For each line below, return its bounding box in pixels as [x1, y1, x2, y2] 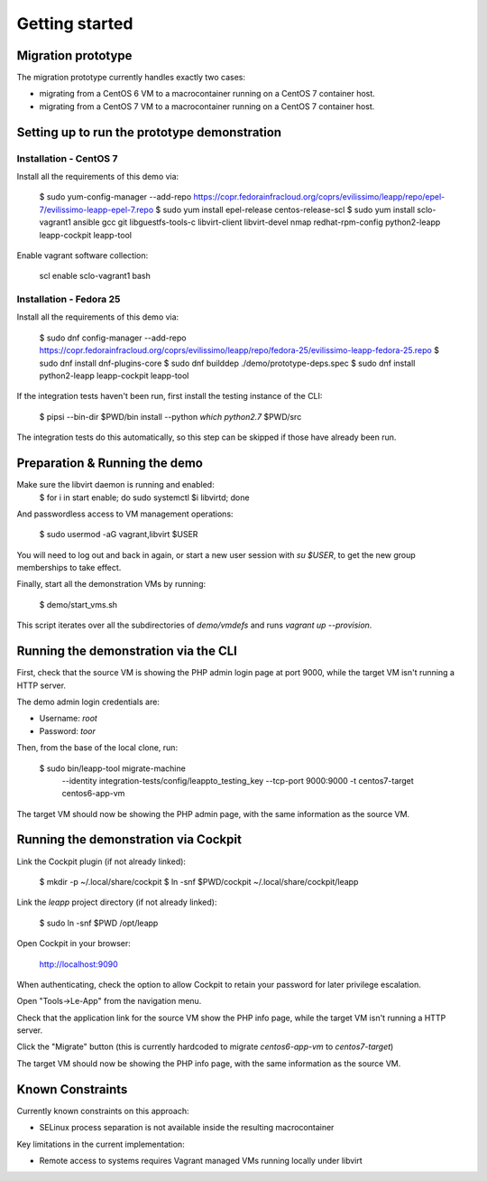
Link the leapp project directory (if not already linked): [16, 897, 217, 907]
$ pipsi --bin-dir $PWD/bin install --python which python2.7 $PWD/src [39, 411, 302, 422]
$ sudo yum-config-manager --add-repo [39, 191, 192, 202]
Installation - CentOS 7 [16, 152, 118, 164]
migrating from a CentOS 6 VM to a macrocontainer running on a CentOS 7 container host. [39, 88, 376, 99]
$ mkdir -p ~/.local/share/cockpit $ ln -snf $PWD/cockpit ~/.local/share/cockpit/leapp [39, 876, 359, 887]
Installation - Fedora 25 [16, 293, 121, 306]
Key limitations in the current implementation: [16, 1139, 185, 1149]
